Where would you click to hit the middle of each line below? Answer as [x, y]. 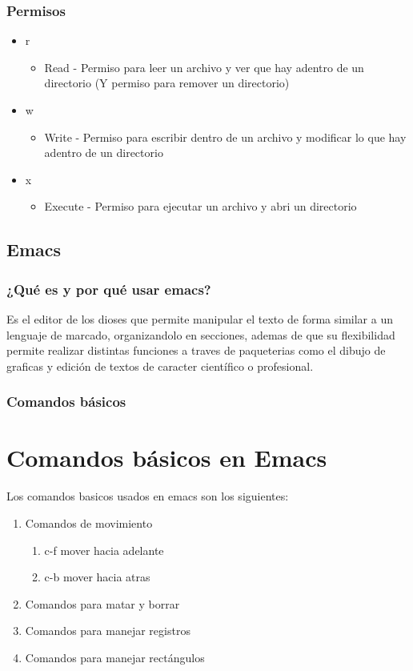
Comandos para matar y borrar [102, 603]
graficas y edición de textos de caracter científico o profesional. [160, 366]
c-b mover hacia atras [97, 577]
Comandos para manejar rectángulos [115, 657]
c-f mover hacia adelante [104, 550]
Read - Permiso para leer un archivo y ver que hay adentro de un [204, 67]
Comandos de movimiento [89, 522]
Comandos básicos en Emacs [167, 458]
